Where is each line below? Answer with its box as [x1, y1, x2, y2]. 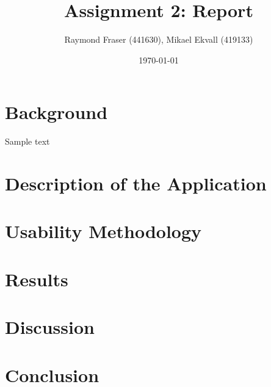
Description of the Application [5, 171, 267, 196]
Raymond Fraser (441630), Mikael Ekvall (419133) [64, 33, 253, 46]
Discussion [5, 314, 95, 339]
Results [5, 266, 68, 291]
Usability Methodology [5, 219, 202, 244]
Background [5, 99, 108, 125]
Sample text [5, 135, 50, 148]
